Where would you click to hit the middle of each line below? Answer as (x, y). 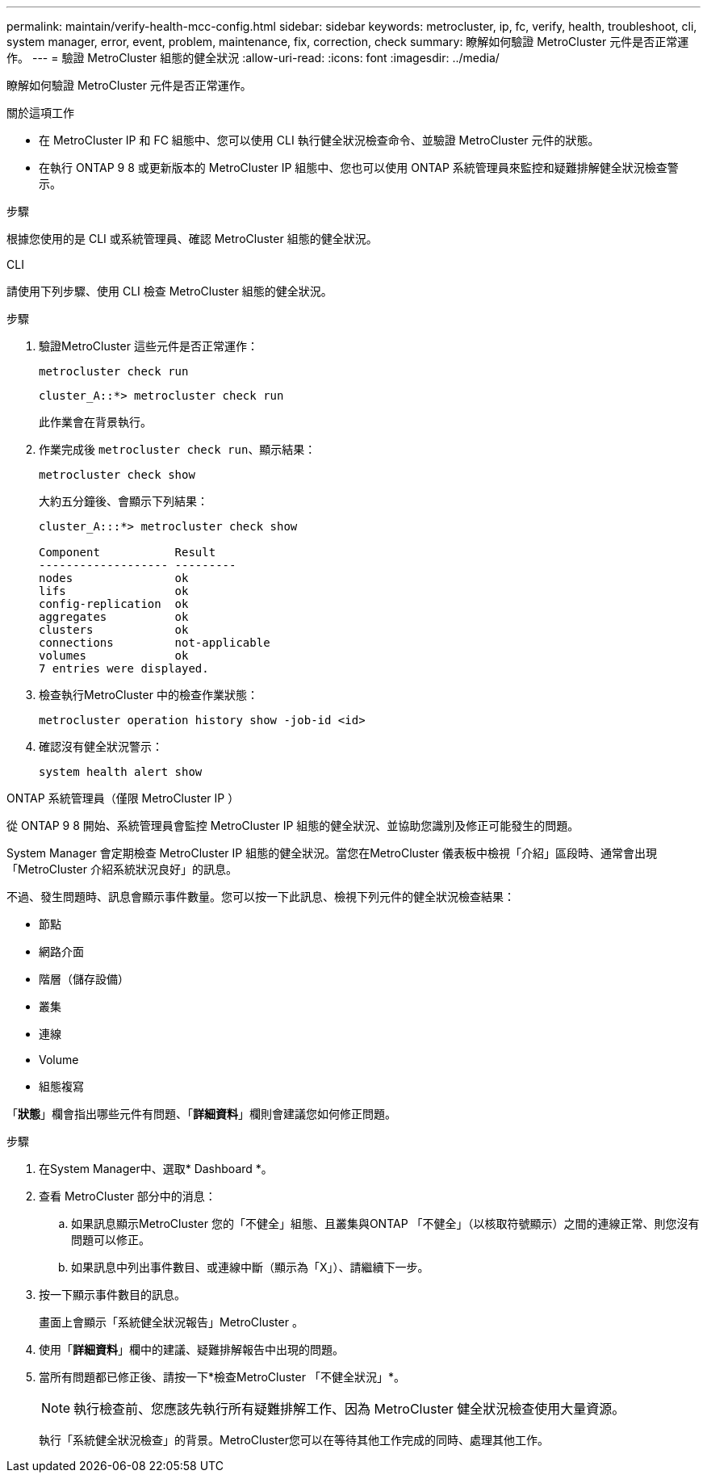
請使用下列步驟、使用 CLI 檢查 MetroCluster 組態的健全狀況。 (169, 291)
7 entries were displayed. (124, 668)
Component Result (128, 552)
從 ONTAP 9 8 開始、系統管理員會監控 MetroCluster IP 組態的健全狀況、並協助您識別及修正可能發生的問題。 (293, 825)
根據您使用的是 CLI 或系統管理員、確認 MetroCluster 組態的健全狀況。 (192, 239)
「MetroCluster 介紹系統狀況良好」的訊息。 (122, 869)
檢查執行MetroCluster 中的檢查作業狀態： (149, 695)
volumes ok (114, 656)
